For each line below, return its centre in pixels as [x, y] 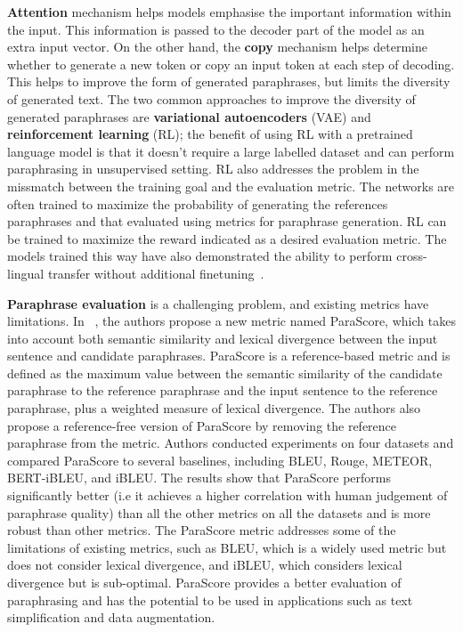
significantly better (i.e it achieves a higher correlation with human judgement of [227, 495]
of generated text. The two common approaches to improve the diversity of [211, 98]
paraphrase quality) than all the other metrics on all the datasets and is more [219, 512]
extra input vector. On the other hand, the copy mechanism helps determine [217, 47]
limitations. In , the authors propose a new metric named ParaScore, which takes [231, 321]
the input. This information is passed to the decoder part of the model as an [216, 29]
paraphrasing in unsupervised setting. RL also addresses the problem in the [213, 169]
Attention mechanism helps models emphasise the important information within [229, 12]
